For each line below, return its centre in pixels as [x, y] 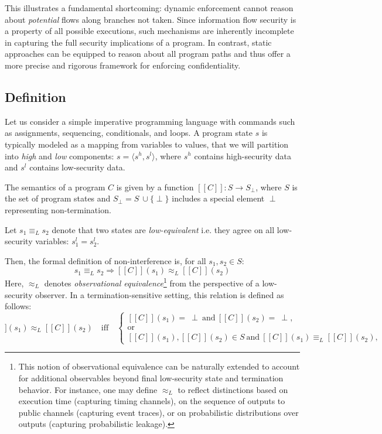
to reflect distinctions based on [233, 389]
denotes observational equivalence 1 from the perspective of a [152, 282]
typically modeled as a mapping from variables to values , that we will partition [147, 144]
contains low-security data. [77, 167]
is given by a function [155, 187]
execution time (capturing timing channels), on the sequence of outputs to [152, 401]
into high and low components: [59, 156]
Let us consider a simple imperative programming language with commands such [150, 121]
